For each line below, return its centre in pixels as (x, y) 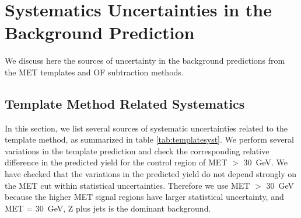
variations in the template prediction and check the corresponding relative (137, 150)
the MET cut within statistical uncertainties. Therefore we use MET (127, 185)
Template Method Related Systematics (125, 103)
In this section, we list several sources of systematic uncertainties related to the (146, 128)
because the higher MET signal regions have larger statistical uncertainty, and (144, 197)
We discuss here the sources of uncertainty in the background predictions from (145, 60)
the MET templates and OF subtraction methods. (94, 72)
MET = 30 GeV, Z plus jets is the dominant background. (108, 208)
